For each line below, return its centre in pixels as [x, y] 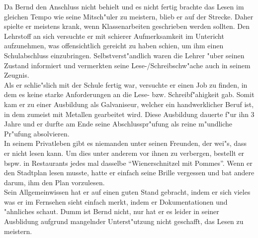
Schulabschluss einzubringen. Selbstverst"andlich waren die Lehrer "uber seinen [124, 55]
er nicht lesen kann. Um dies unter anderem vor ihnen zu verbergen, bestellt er [124, 153]
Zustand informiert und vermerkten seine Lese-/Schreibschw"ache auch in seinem [127, 65]
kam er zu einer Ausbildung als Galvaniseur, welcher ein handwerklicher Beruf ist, [129, 104]
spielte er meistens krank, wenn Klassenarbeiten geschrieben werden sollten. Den [127, 26]
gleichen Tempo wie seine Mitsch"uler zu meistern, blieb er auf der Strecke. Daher [129, 16]
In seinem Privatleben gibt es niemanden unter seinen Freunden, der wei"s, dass [126, 143]
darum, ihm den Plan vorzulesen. [54, 182]
